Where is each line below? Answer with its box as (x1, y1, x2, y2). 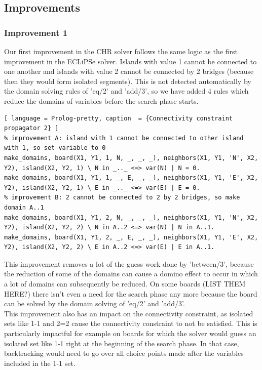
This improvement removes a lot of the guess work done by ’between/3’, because (4, 258, 254, 269)
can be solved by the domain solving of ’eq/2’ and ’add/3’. (4, 298, 185, 309)
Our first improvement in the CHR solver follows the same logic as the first (4, 46, 238, 56)
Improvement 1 (4, 26, 68, 38)
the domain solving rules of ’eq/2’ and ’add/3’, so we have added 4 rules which (4, 86, 249, 96)
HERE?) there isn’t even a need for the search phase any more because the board (4, 288, 257, 299)
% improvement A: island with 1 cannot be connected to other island (4, 134, 244, 142)
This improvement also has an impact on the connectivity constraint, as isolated (4, 308, 253, 318)
